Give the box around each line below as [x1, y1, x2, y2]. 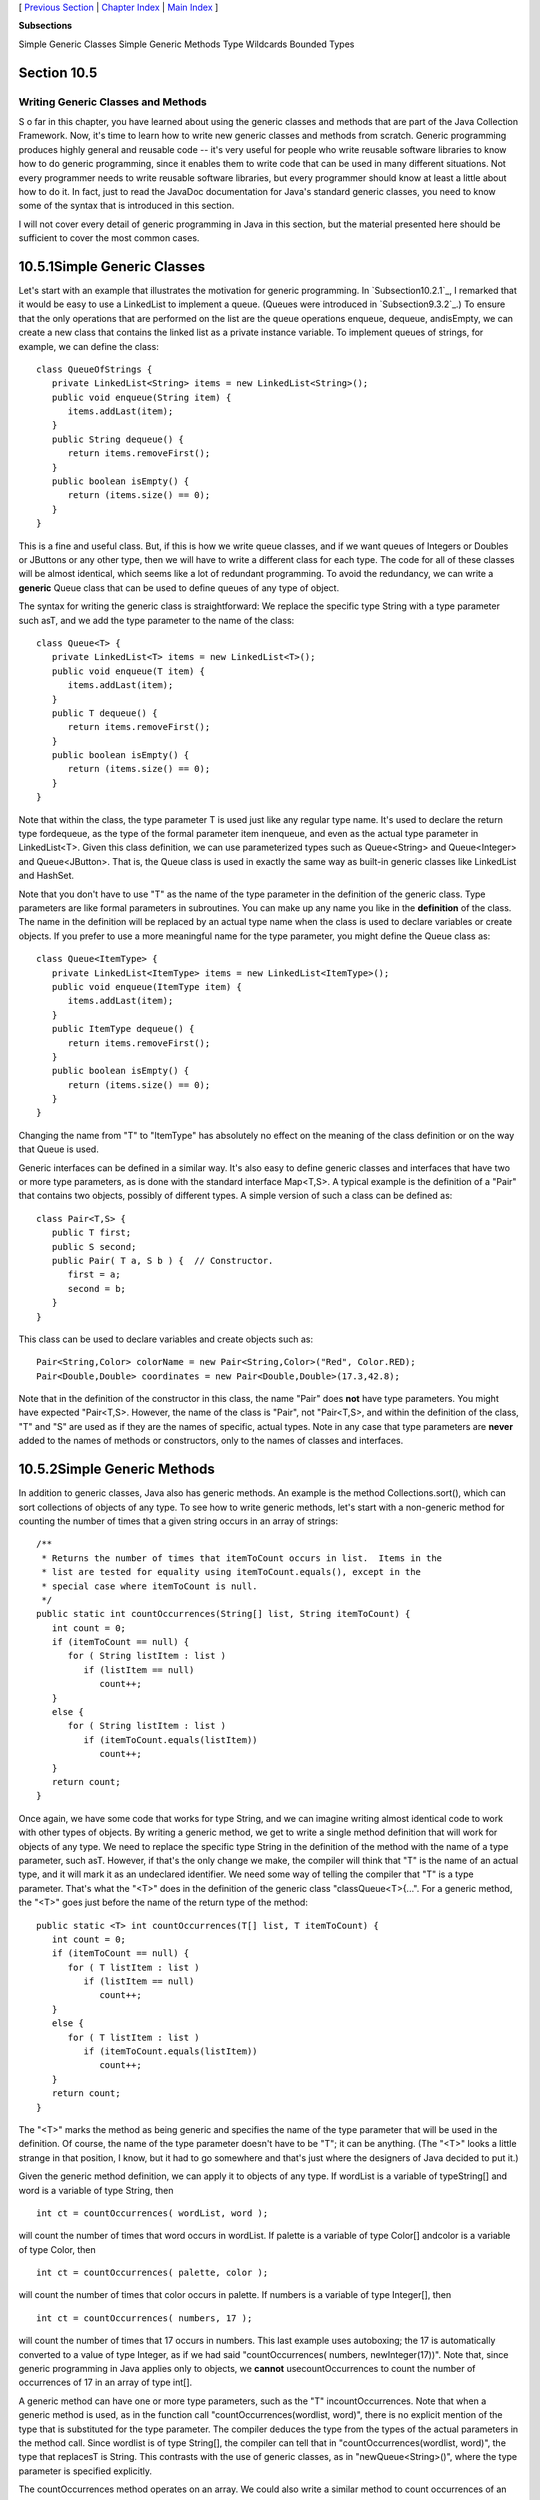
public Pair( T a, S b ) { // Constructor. [51, 1255, 274, 1266]
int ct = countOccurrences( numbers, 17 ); [36, 2312, 253, 2324]
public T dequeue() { [51, 707, 158, 719]
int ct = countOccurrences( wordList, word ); [36, 2207, 269, 2219]
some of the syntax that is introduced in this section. [18, 200, 235, 212]
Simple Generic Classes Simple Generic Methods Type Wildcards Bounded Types [18, 38, 355, 50]
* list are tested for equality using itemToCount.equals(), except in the [41, 1566, 422, 1578]
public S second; [51, 1241, 137, 1252]
